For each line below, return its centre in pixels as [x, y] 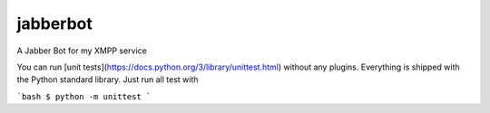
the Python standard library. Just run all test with [108, 80]
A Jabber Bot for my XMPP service [82, 51]
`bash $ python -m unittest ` [84, 96]
